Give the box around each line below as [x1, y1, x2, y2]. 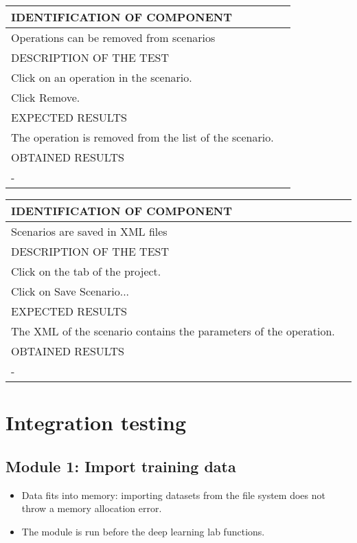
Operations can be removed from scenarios [11, 30, 216, 45]
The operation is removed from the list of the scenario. [11, 129, 274, 145]
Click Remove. [11, 89, 80, 105]
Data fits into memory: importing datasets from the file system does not [21, 487, 325, 502]
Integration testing [5, 408, 187, 436]
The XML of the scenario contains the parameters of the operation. [11, 323, 335, 339]
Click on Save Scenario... [11, 283, 130, 299]
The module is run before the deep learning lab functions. [21, 524, 265, 538]
